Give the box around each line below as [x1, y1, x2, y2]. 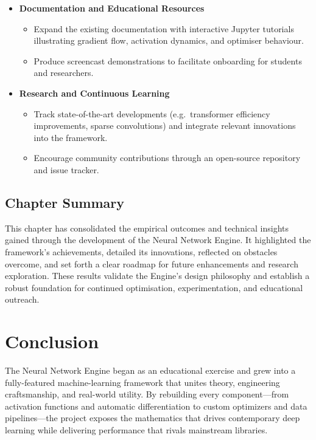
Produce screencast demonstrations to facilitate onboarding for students [33, 54, 302, 67]
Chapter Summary [5, 193, 124, 211]
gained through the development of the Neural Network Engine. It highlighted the [5, 233, 311, 246]
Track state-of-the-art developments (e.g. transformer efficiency [33, 107, 270, 120]
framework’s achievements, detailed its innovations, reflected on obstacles [5, 245, 278, 258]
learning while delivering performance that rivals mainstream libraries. [5, 423, 268, 436]
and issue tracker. [33, 163, 99, 176]
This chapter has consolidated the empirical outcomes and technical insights [5, 221, 289, 234]
